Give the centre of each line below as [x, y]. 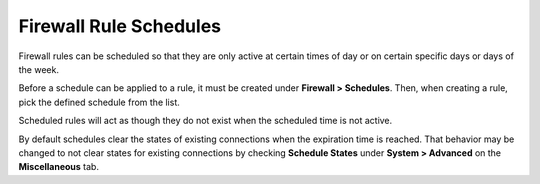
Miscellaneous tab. [59, 167]
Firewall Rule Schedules [120, 26]
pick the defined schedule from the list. [99, 102]
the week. [39, 69]
